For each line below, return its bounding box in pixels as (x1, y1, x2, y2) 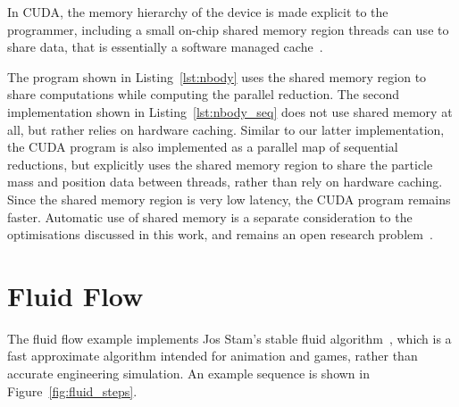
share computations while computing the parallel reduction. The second (7, 85, 400, 104)
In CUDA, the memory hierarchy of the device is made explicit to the (7, 3, 388, 21)
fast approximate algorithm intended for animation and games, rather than (7, 346, 418, 365)
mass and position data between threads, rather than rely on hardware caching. (7, 172, 443, 191)
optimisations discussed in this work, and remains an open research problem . (7, 225, 433, 244)
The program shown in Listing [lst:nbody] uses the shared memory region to (7, 67, 427, 86)
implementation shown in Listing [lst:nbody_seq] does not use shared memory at (7, 102, 453, 120)
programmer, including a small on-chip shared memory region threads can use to (7, 20, 449, 38)
